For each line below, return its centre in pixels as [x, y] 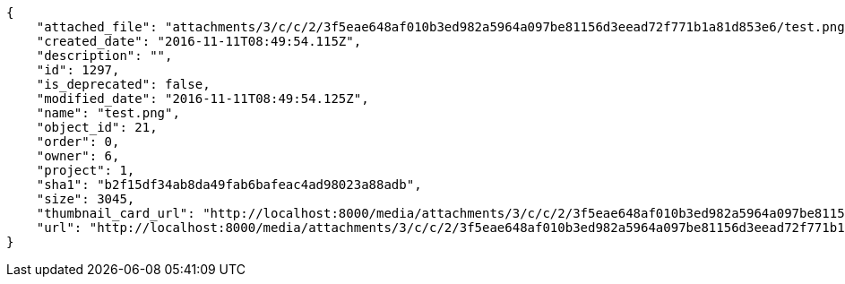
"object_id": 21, [97, 127]
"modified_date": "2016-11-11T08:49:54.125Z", [203, 99]
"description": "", [104, 56]
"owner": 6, [78, 156]
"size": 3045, [86, 199]
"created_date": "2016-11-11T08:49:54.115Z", [199, 41]
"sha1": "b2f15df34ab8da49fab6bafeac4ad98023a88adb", [229, 185]
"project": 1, [86, 170]
